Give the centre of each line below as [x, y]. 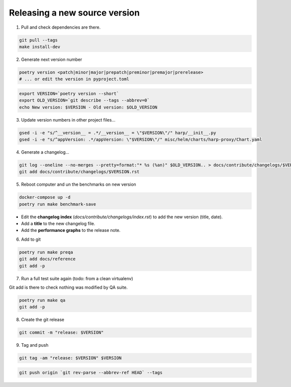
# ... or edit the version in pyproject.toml [74, 79]
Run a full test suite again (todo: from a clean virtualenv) [77, 278]
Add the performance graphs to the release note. [71, 230]
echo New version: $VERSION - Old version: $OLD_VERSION [88, 107]
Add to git [31, 239]
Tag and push [35, 345]
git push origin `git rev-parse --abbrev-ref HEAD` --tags [91, 372]
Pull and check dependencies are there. [61, 27]
